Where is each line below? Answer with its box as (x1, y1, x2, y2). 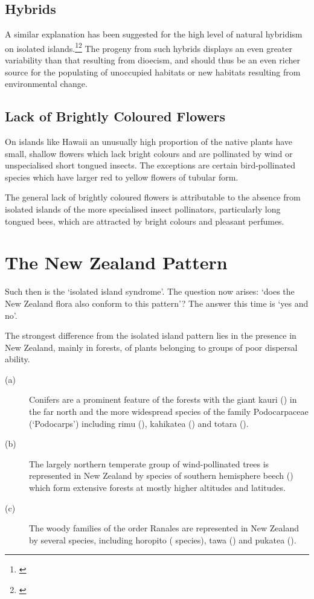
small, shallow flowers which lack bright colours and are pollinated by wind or (5, 147, 293, 159)
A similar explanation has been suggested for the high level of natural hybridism (5, 28, 303, 40)
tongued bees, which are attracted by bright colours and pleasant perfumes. (5, 214, 284, 227)
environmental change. (5, 77, 88, 90)
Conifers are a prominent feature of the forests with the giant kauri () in (29, 393, 297, 406)
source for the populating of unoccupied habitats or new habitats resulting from (5, 65, 301, 78)
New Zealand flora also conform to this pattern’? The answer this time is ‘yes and (5, 296, 309, 309)
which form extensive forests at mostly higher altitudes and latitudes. (29, 481, 286, 494)
